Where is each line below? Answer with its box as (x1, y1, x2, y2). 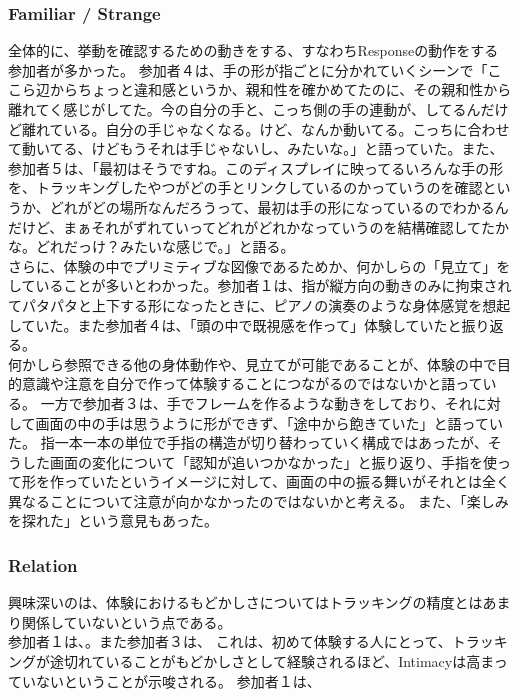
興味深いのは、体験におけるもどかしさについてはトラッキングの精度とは (8, 592, 483, 613)
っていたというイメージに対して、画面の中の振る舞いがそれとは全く (63, 471, 510, 492)
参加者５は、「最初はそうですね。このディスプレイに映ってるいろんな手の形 (8, 157, 504, 178)
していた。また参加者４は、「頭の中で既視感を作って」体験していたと (8, 314, 462, 335)
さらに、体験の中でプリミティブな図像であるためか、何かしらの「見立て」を (8, 255, 511, 276)
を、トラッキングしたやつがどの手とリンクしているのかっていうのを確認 (8, 177, 483, 198)
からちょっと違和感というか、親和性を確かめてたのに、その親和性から (49, 79, 512, 100)
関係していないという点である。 (21, 611, 232, 632)
